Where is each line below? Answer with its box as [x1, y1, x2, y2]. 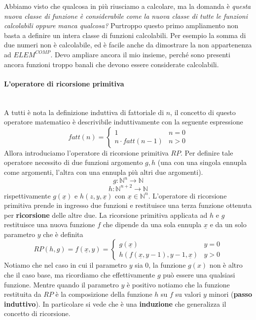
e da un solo [210, 219, 247, 230]
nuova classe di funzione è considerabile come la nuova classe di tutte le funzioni [4, 10, 248, 21]
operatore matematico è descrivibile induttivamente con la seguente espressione [4, 117, 243, 127]
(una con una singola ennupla [157, 157, 247, 167]
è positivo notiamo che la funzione [126, 279, 230, 289]
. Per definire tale [180, 147, 233, 158]
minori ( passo [209, 289, 252, 299]
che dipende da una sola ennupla [103, 219, 202, 230]
